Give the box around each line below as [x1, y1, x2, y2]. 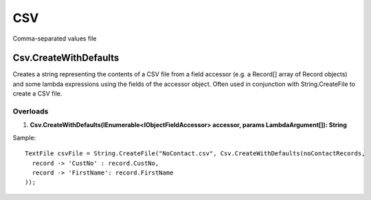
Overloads [12, 107, 49, 116]
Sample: [12, 133, 36, 142]
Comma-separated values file [12, 34, 97, 43]
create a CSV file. [12, 89, 63, 98]
